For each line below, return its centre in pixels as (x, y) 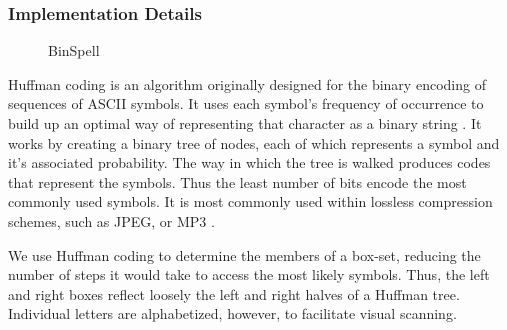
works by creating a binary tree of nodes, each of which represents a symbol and (254, 142)
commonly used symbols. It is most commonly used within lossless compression (250, 201)
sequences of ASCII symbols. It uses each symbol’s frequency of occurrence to (246, 103)
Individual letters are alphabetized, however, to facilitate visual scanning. (232, 313)
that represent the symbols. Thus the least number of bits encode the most (237, 181)
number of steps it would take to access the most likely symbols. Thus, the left (249, 274)
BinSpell (74, 50)
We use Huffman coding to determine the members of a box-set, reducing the (244, 254)
